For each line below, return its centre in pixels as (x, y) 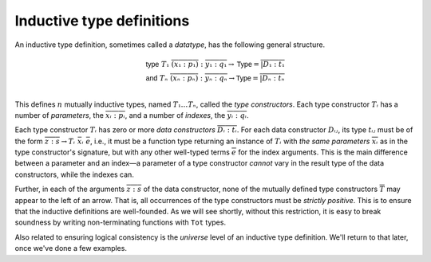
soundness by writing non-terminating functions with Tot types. (121, 222)
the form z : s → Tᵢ (45, 141)
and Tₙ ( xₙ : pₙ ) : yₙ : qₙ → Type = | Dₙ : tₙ (215, 78)
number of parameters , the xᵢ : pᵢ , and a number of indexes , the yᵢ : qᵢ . (132, 115)
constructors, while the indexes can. (75, 174)
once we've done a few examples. (71, 248)
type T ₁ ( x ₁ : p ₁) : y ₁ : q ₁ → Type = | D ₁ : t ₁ (215, 64)
